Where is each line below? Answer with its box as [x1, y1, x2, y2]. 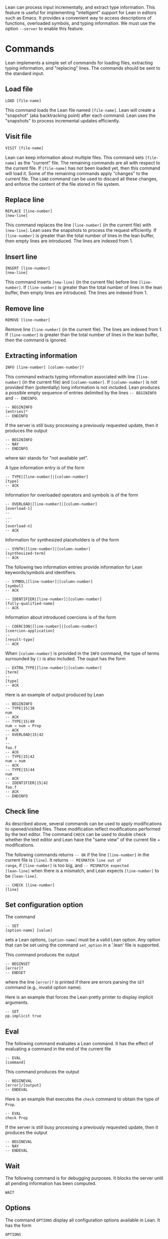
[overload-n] [5, 523, 33, 528]
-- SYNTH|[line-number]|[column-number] [5, 546, 91, 552]
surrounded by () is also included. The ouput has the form [5, 655, 126, 661]
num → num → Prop [5, 723, 42, 728]
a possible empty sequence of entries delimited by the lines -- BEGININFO [5, 389, 157, 395]
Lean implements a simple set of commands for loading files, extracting [5, 60, 153, 66]
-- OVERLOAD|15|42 [5, 732, 44, 737]
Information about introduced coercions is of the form [5, 614, 116, 620]
